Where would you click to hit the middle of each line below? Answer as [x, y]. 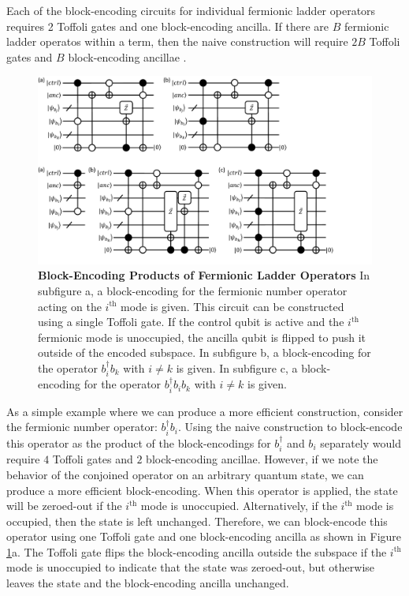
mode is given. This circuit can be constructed [232, 306]
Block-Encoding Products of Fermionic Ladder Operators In [204, 275]
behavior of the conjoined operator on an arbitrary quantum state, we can [185, 474]
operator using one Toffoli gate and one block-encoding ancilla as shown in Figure [204, 536]
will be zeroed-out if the [64, 506]
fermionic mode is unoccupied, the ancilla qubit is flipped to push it [202, 337]
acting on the [70, 306]
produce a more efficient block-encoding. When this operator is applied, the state [202, 490]
